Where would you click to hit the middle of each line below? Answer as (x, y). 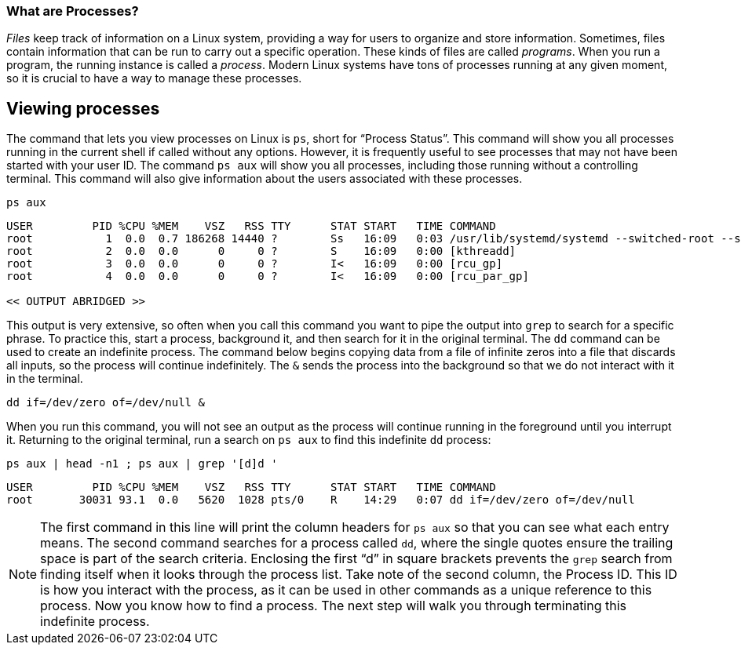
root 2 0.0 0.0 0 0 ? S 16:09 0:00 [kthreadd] (261, 251)
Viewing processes (83, 108)
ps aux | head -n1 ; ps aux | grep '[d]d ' (142, 464)
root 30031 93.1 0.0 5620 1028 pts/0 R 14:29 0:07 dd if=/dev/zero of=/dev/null (321, 500)
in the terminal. (45, 379)
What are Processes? (73, 11)
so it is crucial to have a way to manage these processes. (154, 78)
